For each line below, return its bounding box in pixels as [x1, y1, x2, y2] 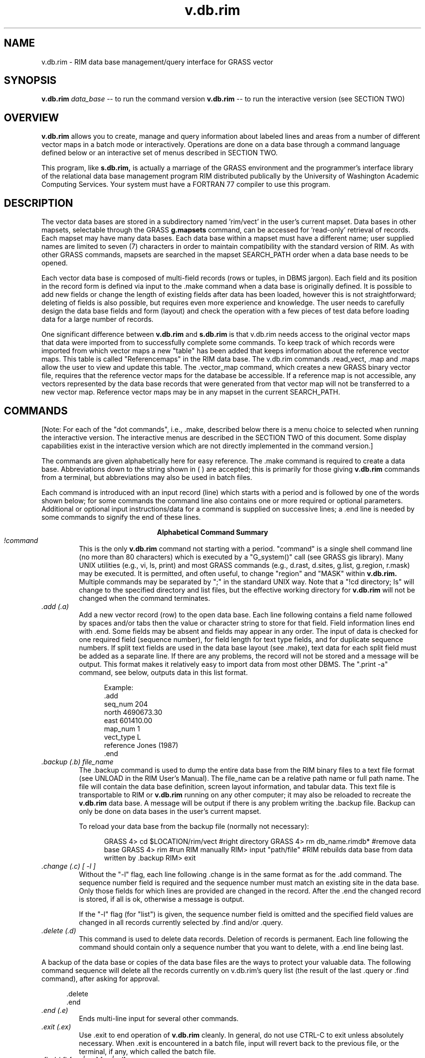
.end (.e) [41, 1006, 68, 1014]
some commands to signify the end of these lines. [41, 512, 201, 521]
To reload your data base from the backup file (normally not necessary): [79, 822, 309, 830]
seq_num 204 [104, 699, 148, 708]
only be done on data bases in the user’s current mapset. [79, 807, 262, 815]
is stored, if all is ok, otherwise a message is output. [79, 894, 245, 903]
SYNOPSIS [4, 74, 57, 87]
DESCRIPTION [4, 197, 73, 209]
